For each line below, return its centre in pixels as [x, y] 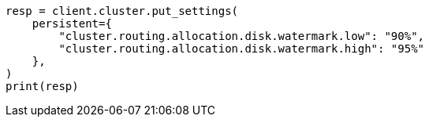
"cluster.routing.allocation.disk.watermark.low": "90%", [242, 36]
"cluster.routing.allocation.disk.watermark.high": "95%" [242, 49]
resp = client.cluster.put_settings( [122, 11]
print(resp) [42, 86]
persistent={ [72, 24]
